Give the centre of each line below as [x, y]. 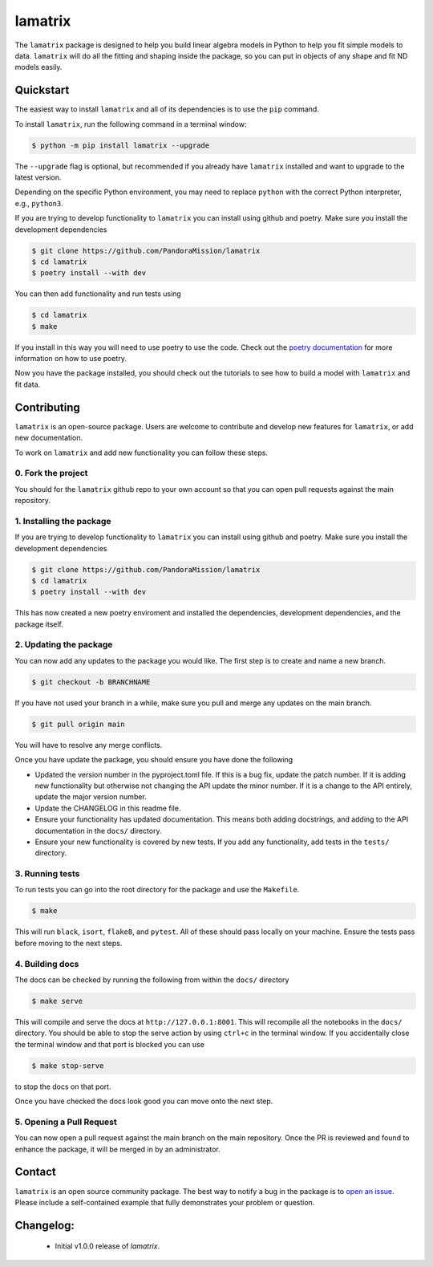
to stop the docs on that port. [63, 1086]
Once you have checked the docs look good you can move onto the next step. [144, 1101]
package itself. [39, 624]
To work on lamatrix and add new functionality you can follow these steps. [142, 453]
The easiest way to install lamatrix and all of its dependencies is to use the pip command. [167, 109]
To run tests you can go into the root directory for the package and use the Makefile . [157, 890]
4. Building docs [47, 964]
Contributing [47, 407]
